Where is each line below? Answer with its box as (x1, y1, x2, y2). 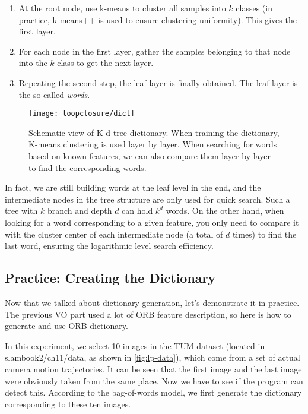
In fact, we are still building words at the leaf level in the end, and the (5, 181, 261, 194)
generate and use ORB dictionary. (5, 320, 128, 332)
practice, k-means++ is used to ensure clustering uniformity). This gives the (18, 13, 297, 26)
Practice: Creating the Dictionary (5, 268, 216, 287)
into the (18, 56, 47, 69)
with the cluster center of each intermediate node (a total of (5, 227, 223, 240)
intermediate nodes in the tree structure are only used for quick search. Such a (5, 192, 290, 205)
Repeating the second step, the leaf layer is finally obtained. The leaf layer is (18, 76, 298, 89)
